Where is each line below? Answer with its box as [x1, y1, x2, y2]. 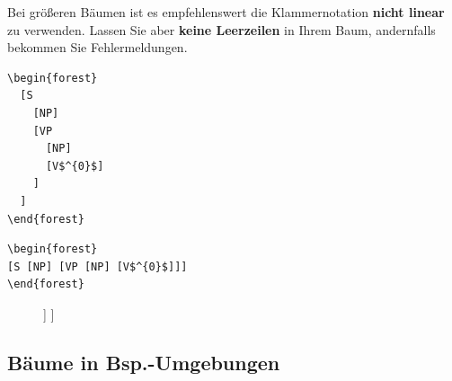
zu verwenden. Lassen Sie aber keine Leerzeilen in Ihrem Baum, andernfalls [7, 20, 436, 39]
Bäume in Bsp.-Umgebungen [7, 348, 280, 376]
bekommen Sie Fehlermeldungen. [7, 38, 188, 57]
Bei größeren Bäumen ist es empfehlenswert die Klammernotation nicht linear [7, 3, 445, 21]
